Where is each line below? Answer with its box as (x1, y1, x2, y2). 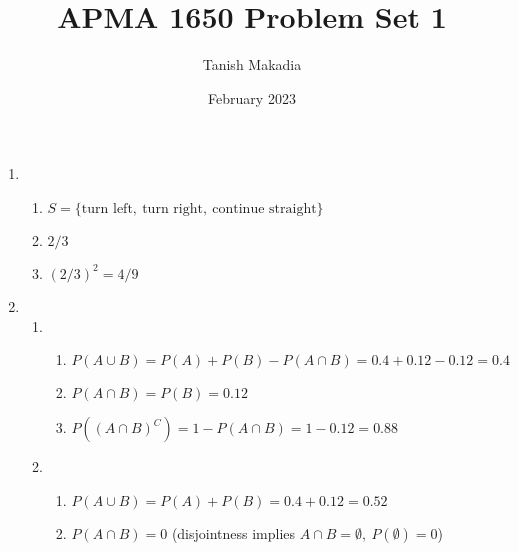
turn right (142, 201, 203, 216)
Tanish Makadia (202, 54, 302, 75)
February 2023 (208, 87, 296, 108)
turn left (81, 201, 133, 216)
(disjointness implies (171, 522, 296, 543)
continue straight (212, 201, 317, 216)
